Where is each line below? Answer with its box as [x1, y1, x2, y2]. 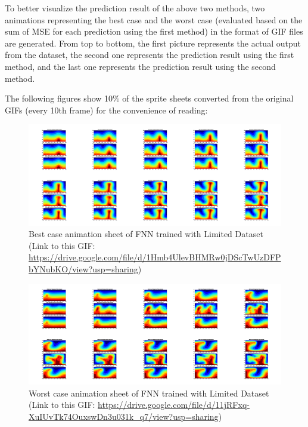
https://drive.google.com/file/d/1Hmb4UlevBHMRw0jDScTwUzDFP [29, 251, 281, 263]
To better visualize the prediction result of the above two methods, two [5, 2, 265, 14]
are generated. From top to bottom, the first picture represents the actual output [5, 36, 301, 49]
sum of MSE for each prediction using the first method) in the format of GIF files [5, 25, 303, 38]
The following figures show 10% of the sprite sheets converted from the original [5, 92, 294, 105]
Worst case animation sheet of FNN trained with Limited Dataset [29, 386, 269, 399]
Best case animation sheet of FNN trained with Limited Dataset [29, 228, 263, 240]
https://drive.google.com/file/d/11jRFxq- [98, 398, 250, 411]
